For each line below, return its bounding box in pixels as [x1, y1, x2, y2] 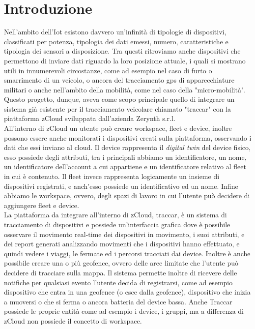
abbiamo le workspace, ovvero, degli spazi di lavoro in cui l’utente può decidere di [4, 190, 250, 201]
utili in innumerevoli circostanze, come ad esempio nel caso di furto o [4, 65, 212, 75]
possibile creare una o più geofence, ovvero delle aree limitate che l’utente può [4, 258, 239, 268]
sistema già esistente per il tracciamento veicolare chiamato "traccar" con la [4, 103, 231, 114]
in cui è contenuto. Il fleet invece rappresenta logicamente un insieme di [4, 171, 220, 181]
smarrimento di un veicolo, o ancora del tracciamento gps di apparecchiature [4, 75, 234, 85]
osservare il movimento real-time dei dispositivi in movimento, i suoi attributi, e [4, 229, 245, 239]
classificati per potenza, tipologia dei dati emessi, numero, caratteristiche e [4, 36, 228, 46]
